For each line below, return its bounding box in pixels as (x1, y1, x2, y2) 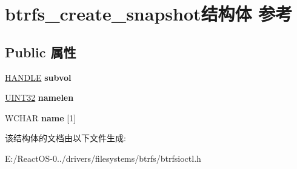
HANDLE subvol (5, 71, 72, 83)
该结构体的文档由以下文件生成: (5, 132, 126, 144)
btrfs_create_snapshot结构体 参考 (5, 1, 293, 26)
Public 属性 (5, 42, 76, 61)
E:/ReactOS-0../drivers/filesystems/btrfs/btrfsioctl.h (5, 151, 201, 164)
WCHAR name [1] (5, 111, 76, 124)
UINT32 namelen (5, 91, 74, 104)
